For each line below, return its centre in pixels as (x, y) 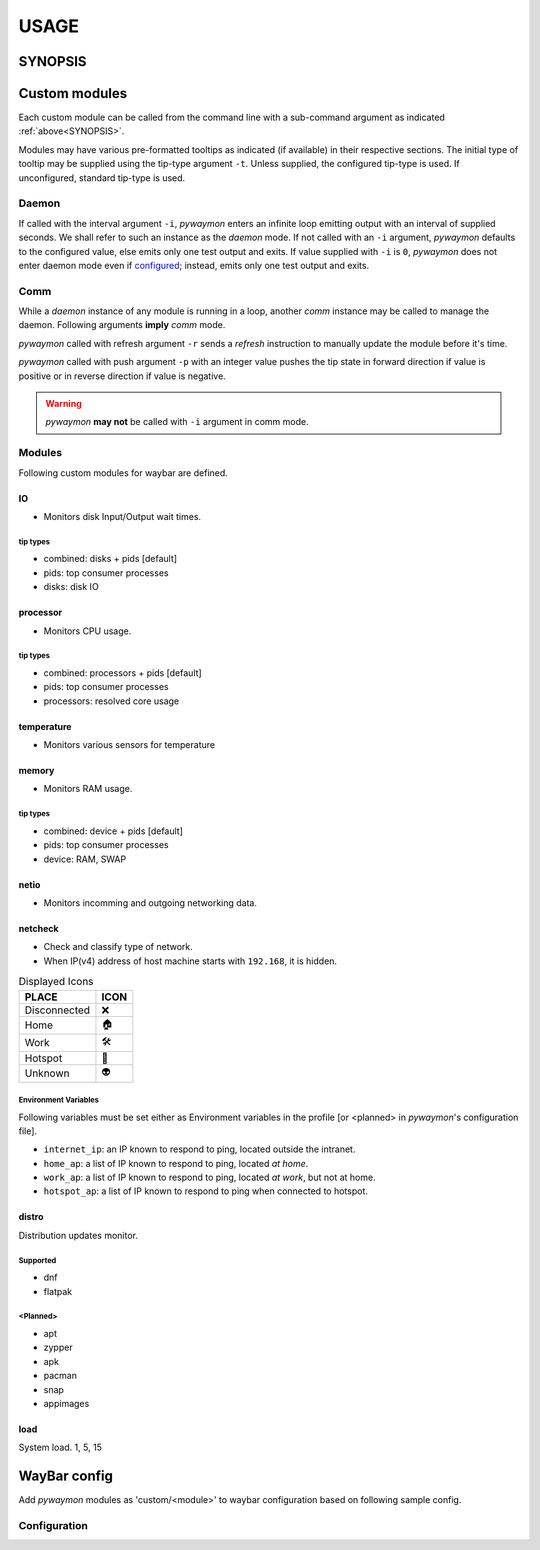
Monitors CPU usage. (87, 631)
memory (36, 771)
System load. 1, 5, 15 (60, 1447)
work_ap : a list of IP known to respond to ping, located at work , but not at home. (209, 1177)
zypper (58, 1347)
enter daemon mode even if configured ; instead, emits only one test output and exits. (194, 265)
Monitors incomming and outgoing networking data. (150, 903)
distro (31, 1217)
